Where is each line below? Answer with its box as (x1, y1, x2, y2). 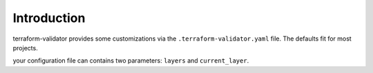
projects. (12, 43, 38, 52)
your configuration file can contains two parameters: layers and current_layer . (12, 56, 249, 65)
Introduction (12, 10, 86, 25)
